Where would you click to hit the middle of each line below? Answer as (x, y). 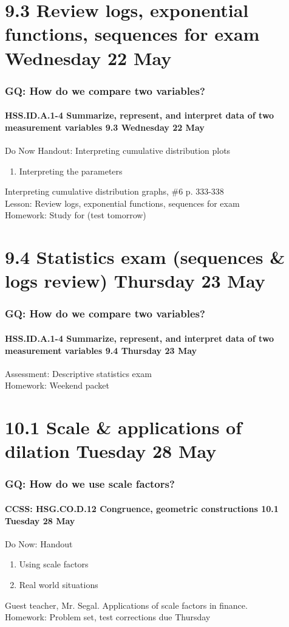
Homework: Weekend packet (57, 385)
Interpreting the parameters (71, 171)
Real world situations (59, 584)
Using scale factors (54, 564)
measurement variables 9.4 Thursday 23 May (101, 350)
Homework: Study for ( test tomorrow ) (76, 215)
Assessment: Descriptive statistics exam (78, 373)
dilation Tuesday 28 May (111, 451)
